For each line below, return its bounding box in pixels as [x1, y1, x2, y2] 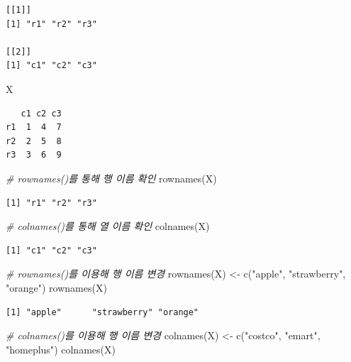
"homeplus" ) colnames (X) [6, 341, 116, 356]
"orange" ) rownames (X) [6, 280, 107, 295]
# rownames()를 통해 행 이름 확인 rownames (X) [6, 170, 217, 185]
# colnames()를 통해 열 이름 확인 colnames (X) [6, 219, 210, 234]
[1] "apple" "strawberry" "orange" [6, 307, 199, 317]
